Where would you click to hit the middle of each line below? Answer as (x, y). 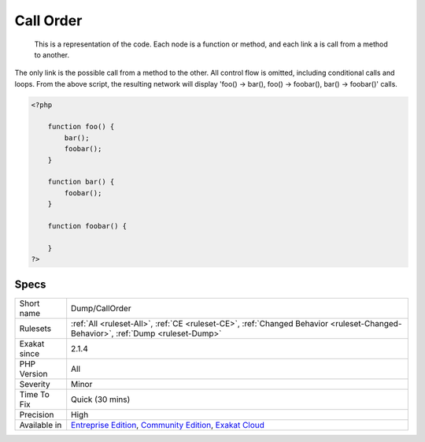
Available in (41, 425)
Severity (35, 384)
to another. (52, 54)
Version (33, 373)
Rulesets (35, 329)
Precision (37, 414)
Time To (35, 394)
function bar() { (81, 182)
